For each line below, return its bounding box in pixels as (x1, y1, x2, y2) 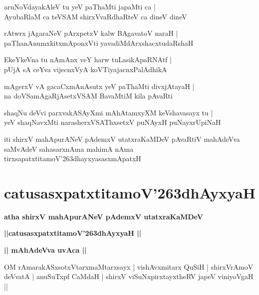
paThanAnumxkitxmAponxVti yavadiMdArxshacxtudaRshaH (4, 37, 194, 48)
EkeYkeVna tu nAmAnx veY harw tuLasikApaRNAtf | (4, 54, 172, 65)
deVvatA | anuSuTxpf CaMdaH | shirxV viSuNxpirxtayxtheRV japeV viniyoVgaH (4, 271, 254, 282)
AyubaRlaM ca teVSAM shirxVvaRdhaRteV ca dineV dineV (4, 11, 187, 21)
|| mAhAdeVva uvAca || (4, 245, 87, 255)
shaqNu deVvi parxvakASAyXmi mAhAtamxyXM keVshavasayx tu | (4, 107, 213, 117)
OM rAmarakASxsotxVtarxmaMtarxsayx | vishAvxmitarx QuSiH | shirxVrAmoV (4, 261, 254, 272)
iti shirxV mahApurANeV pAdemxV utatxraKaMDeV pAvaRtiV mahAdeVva (4, 133, 240, 144)
